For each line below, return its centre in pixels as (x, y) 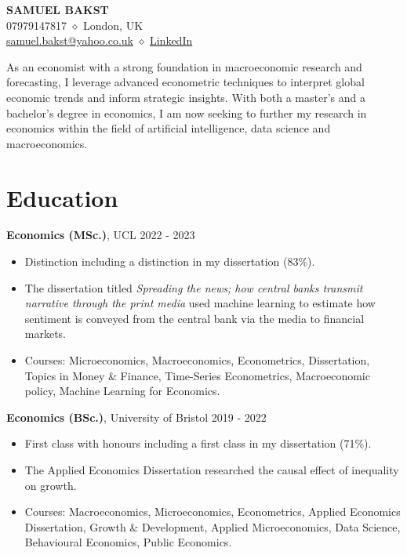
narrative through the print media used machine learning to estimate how (200, 303)
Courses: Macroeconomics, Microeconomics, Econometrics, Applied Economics (213, 511)
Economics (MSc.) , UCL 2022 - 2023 (101, 235)
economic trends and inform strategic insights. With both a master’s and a (186, 97)
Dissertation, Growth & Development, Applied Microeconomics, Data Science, (213, 526)
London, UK (113, 25)
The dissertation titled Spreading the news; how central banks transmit (194, 287)
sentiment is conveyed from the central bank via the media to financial (194, 318)
